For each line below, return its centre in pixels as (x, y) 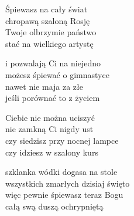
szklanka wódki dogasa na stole (61, 172)
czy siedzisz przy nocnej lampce (62, 140)
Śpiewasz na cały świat (47, 9)
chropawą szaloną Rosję (48, 20)
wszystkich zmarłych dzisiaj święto (68, 183)
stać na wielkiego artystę (49, 43)
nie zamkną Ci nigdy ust (49, 129)
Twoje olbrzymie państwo (51, 32)
